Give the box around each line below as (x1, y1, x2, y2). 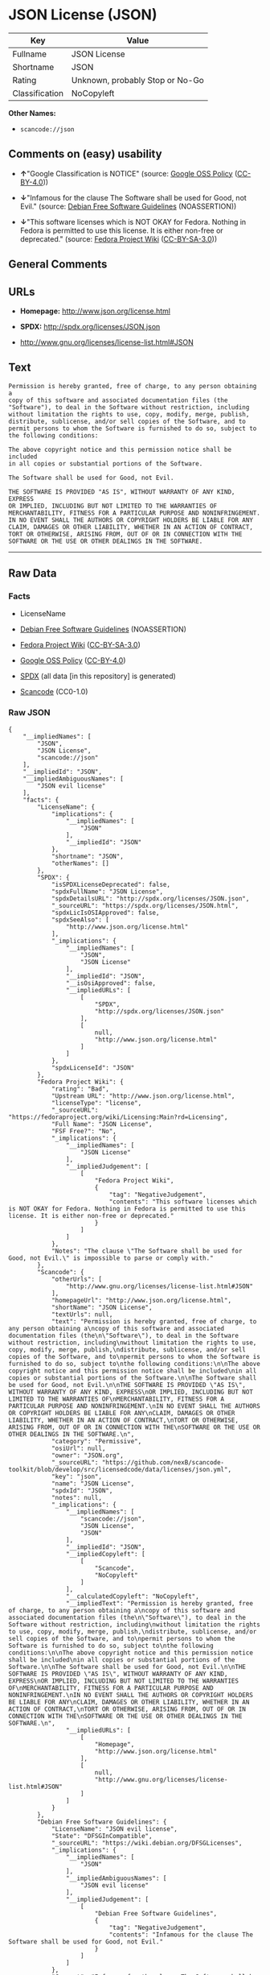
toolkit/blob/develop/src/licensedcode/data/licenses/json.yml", (8, 1465, 231, 1473)
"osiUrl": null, (51, 1444, 106, 1452)
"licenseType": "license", (51, 1099, 142, 1107)
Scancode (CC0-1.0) (19, 687, 88, 697)
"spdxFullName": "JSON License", (51, 888, 163, 896)
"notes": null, (51, 1493, 103, 1501)
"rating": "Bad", (51, 1085, 110, 1093)
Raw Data (8, 566, 58, 581)
